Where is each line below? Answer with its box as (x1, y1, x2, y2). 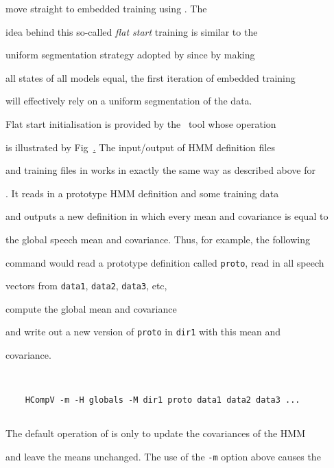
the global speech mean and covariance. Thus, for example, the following (5, 232, 310, 246)
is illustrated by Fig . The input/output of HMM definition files (5, 140, 275, 154)
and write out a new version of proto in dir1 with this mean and (5, 324, 281, 339)
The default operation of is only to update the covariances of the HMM (5, 426, 305, 441)
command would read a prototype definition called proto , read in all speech (5, 255, 324, 269)
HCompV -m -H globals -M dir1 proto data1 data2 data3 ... (25, 395, 300, 405)
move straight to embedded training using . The (5, 1, 207, 15)
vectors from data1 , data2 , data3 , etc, (5, 278, 167, 293)
